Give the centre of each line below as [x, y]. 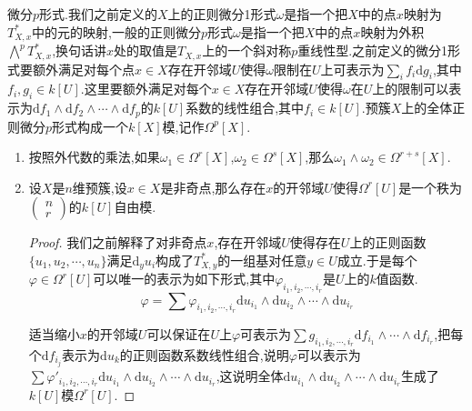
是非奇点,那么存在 [213, 187]
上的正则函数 [388, 242]
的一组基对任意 [262, 260]
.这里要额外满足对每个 [146, 89]
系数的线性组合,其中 [245, 108]
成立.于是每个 [377, 260]
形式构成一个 [90, 126]
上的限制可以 [411, 89]
